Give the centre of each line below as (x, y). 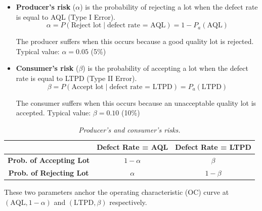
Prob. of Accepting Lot (49, 160)
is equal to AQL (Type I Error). (65, 16)
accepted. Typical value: (53, 113)
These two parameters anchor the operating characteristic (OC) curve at (117, 192)
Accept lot (88, 87)
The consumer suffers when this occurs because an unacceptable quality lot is (136, 102)
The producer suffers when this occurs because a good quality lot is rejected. (135, 41)
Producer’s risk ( (46, 7)
